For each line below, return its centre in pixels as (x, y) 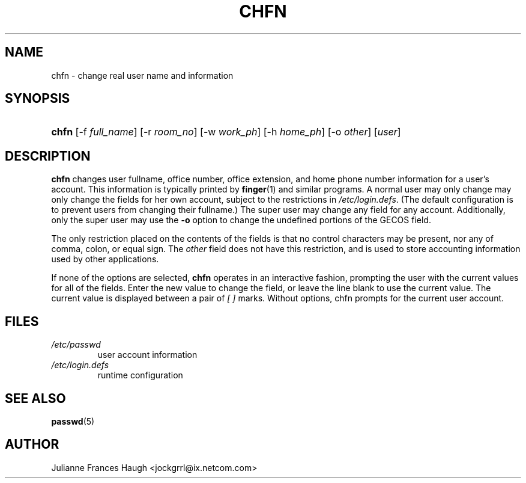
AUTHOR (32, 445)
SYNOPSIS (38, 99)
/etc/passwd (76, 345)
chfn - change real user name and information (142, 75)
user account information (147, 355)
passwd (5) (73, 421)
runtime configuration (140, 375)
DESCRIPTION (48, 156)
